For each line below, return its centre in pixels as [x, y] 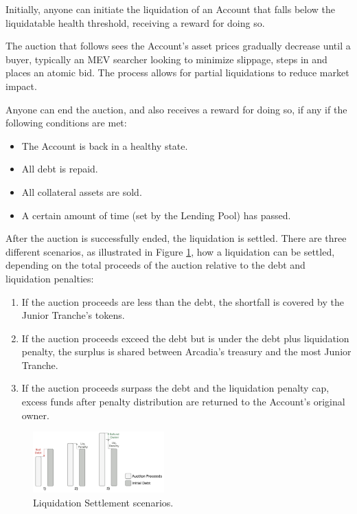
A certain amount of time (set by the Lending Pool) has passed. [156, 215]
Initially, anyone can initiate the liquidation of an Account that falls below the [171, 9]
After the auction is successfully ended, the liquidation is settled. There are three [176, 238]
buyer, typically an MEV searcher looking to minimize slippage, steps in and [166, 59]
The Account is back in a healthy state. [105, 145]
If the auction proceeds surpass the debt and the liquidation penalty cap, [175, 388]
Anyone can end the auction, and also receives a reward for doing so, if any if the [176, 109]
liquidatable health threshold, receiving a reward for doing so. [135, 22]
